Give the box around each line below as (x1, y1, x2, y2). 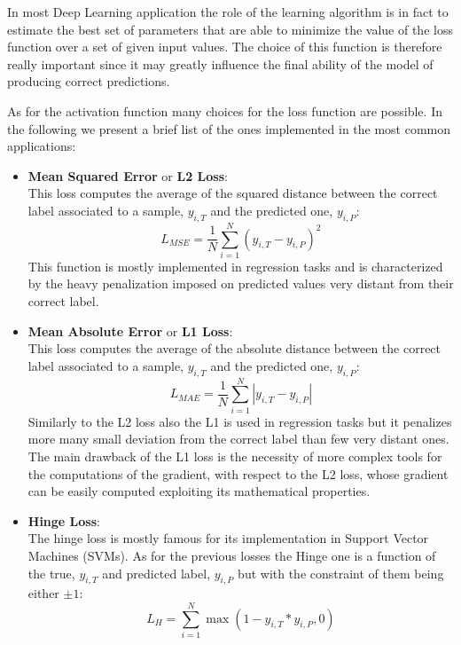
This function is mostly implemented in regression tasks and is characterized (27, 256, 443, 275)
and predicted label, (102, 563, 211, 582)
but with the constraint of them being (238, 563, 444, 582)
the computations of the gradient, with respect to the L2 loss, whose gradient (27, 464, 449, 483)
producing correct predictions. (7, 72, 170, 90)
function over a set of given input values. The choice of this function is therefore (7, 37, 442, 56)
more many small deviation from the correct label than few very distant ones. (27, 429, 449, 448)
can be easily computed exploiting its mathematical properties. (27, 482, 371, 500)
